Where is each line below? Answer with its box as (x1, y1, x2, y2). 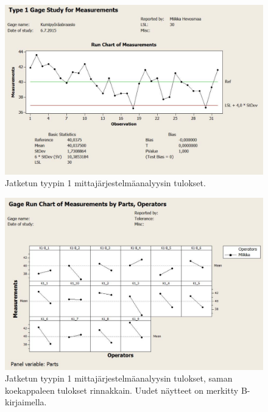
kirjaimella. (5, 396, 47, 408)
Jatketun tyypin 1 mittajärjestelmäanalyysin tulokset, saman (5, 372, 233, 385)
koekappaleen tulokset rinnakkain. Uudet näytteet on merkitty (5, 383, 239, 396)
